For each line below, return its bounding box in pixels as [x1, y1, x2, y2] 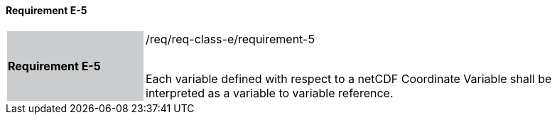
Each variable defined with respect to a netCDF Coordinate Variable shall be [146, 71, 552, 86]
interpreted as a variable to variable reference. [146, 85, 394, 100]
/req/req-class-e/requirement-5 [146, 31, 315, 46]
